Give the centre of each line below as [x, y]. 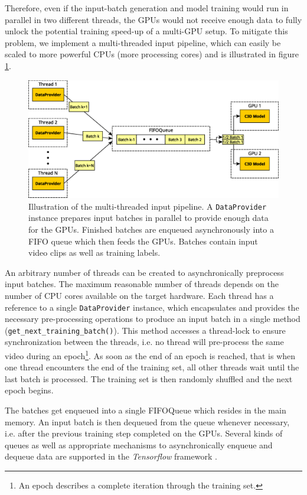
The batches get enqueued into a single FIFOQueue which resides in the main [146, 410]
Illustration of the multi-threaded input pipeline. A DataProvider [148, 206]
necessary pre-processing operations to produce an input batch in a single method [153, 319]
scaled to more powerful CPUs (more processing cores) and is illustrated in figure [152, 54]
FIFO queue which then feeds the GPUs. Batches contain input [143, 241]
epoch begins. [29, 390]
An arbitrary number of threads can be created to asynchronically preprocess [144, 272]
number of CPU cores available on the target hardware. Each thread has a [139, 295]
